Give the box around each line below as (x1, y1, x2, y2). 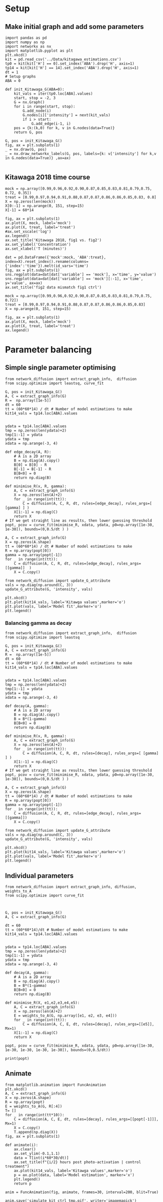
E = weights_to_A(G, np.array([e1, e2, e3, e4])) (14, 1013, 117, 1018)
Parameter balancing (5, 344, 92, 355)
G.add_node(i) (23, 108, 51, 113)
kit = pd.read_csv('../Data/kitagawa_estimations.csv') (5, 57, 121, 62)
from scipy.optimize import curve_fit (5, 893, 84, 898)
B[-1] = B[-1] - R (14, 466, 51, 471)
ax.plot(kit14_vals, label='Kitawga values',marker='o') (14, 1168, 133, 1173)
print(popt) (5, 1056, 29, 1061)
